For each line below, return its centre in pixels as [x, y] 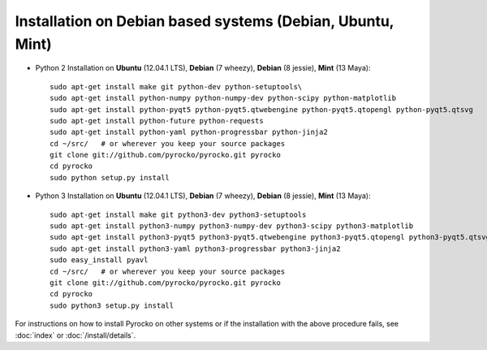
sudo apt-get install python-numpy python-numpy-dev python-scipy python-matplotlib [223, 98]
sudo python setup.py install [110, 177]
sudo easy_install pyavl [99, 260]
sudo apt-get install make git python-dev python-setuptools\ [176, 86]
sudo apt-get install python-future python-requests [157, 121]
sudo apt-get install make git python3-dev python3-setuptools [178, 214]
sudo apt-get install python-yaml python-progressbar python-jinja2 [189, 132]
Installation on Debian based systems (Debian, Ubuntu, [205, 21]
